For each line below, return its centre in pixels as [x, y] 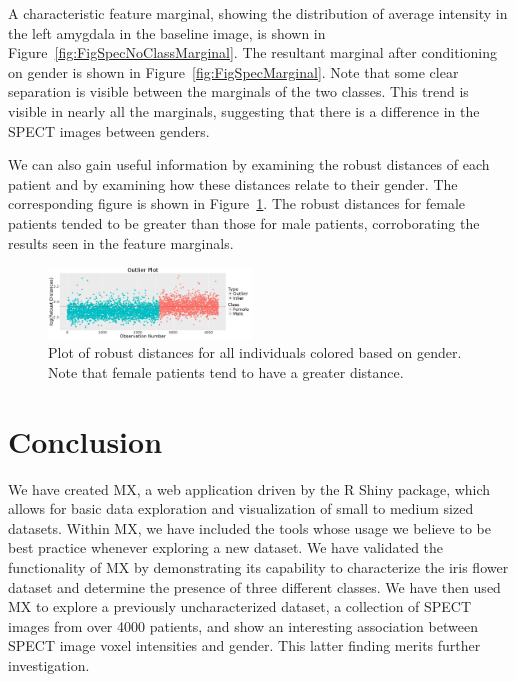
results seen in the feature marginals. [121, 242]
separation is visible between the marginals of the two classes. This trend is [238, 91]
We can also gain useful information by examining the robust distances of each [249, 164]
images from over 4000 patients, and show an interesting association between [243, 625]
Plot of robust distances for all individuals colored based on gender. [255, 352]
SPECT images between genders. [109, 130]
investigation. [49, 665]
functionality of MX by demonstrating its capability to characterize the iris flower [258, 567]
